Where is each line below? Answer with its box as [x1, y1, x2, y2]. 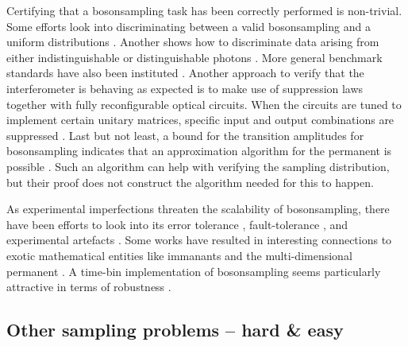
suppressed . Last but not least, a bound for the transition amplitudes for [6, 126, 364, 143]
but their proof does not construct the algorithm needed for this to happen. [6, 173, 374, 190]
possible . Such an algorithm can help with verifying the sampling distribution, [6, 157, 390, 174]
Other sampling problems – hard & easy [6, 317, 344, 342]
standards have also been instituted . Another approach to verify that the [6, 64, 364, 81]
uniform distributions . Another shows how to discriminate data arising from [6, 33, 379, 50]
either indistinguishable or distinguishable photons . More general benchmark [6, 49, 383, 65]
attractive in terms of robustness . [6, 278, 171, 295]
